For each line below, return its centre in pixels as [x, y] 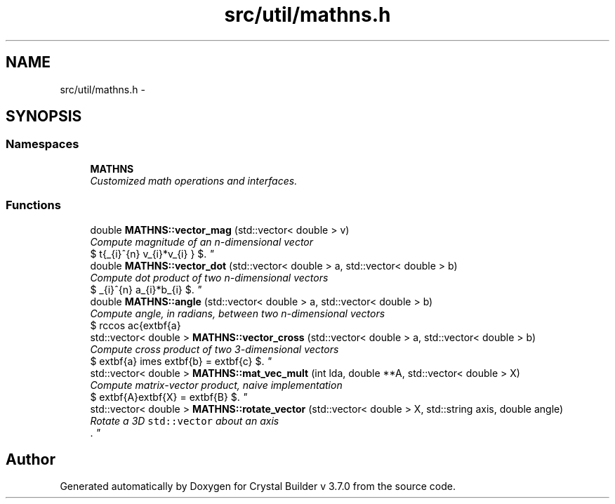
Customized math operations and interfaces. [194, 180]
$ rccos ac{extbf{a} [135, 325]
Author [31, 459]
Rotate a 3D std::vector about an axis [185, 420]
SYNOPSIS [44, 117]
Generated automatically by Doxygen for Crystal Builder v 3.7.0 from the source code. [258, 486]
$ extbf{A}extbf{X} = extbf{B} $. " [169, 397]
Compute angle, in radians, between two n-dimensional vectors [238, 313]
